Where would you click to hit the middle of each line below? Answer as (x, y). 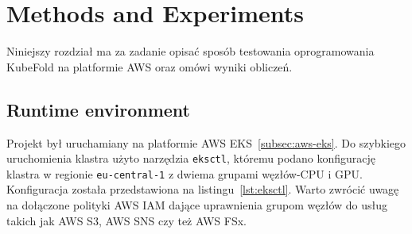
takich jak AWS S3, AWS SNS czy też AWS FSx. (126, 220)
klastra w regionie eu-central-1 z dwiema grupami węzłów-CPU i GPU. (185, 173)
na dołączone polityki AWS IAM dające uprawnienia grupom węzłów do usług (197, 205)
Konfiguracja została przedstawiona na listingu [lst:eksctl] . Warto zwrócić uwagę (203, 189)
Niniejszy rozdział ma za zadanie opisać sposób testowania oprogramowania (190, 51)
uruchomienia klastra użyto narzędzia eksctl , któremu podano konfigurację (191, 158)
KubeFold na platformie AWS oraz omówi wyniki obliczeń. (150, 66)
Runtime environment (98, 109)
